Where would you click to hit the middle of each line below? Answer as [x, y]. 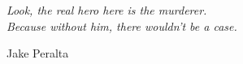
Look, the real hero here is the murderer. [107, 10]
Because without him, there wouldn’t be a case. [122, 26]
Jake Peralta [38, 53]
